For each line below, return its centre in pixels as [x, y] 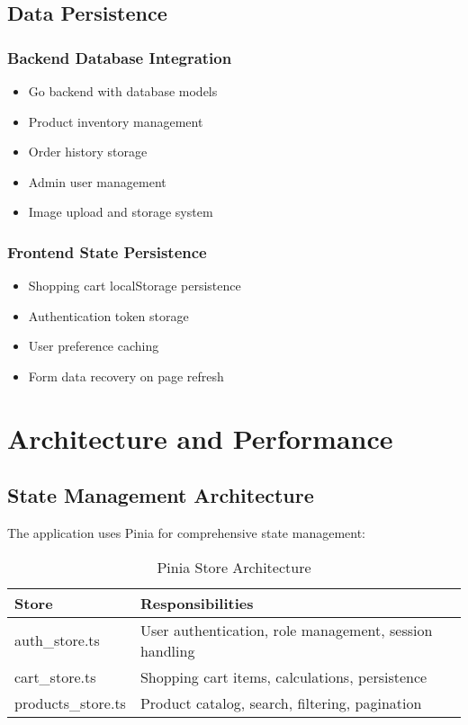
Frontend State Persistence [107, 251]
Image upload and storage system [121, 212]
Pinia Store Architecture [234, 567]
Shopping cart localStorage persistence [135, 286]
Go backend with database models [123, 91]
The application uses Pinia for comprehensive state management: [187, 533]
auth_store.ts [57, 640]
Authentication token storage [108, 315]
